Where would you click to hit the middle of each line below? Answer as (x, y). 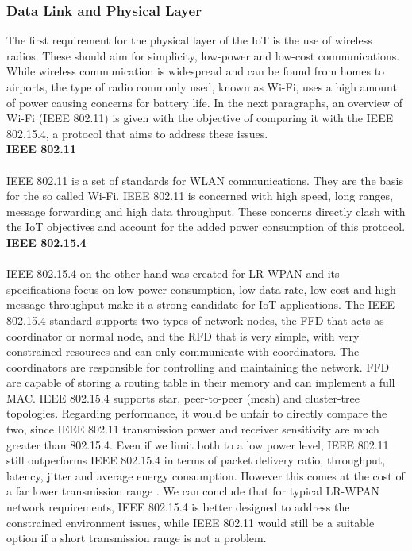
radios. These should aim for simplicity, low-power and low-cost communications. (203, 55)
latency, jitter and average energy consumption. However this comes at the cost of (206, 475)
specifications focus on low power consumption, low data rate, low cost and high (201, 289)
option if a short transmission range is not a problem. (137, 538)
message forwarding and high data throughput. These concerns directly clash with (206, 211)
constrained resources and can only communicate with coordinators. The (183, 351)
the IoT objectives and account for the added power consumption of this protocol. (206, 227)
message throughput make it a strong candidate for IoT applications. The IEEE (201, 304)
